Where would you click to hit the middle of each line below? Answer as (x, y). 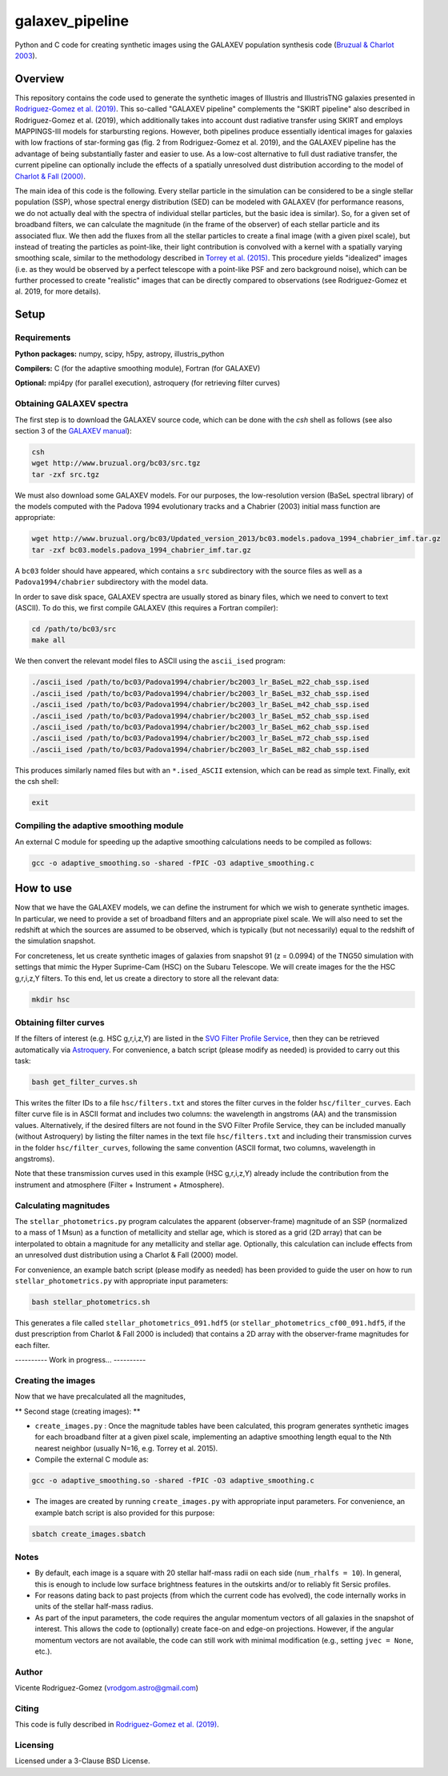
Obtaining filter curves (60, 1022)
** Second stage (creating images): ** (78, 1411)
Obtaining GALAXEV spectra (72, 404)
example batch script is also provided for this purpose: (125, 1513)
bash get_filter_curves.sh (84, 1082)
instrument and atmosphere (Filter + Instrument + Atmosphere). (120, 1185)
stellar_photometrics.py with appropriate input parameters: (122, 1281)
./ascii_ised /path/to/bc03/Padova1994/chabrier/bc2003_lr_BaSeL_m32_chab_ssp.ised (200, 693)
